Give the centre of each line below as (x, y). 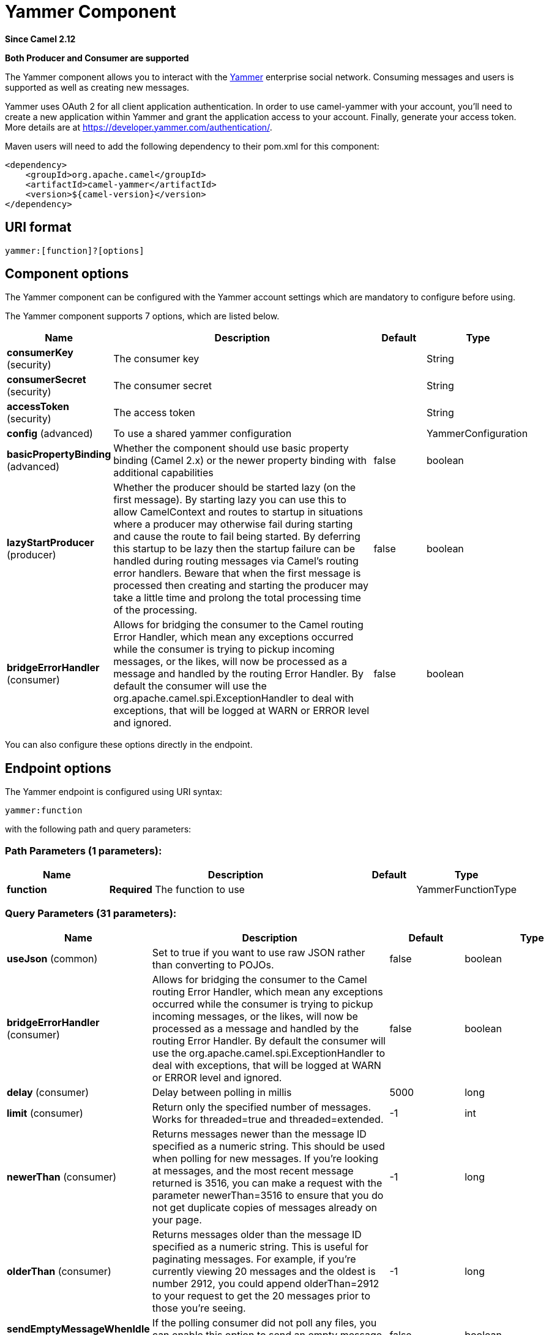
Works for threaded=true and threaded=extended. (268, 1119)
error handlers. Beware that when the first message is (237, 573)
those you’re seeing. (199, 1308)
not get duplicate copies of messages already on (264, 1207)
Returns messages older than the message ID (257, 1234)
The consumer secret (163, 386)
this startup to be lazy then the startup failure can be (234, 549)
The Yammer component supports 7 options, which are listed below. (142, 316)
